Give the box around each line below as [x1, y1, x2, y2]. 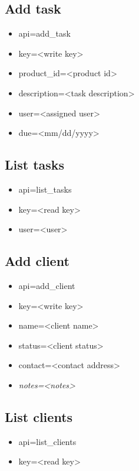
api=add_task [18, 27, 71, 40]
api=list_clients [18, 435, 77, 447]
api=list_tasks [18, 183, 72, 195]
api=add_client [18, 279, 75, 291]
